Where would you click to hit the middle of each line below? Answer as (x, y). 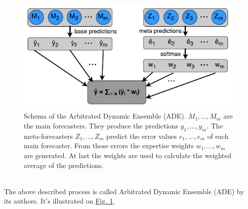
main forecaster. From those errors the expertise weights (109, 146)
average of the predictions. (64, 165)
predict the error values (142, 136)
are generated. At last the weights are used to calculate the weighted (128, 155)
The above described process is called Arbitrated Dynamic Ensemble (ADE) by (124, 191)
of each (218, 136)
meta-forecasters (48, 136)
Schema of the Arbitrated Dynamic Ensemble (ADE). (105, 116)
